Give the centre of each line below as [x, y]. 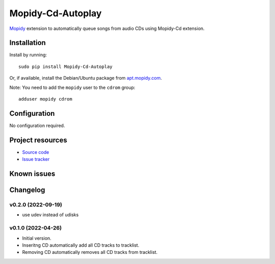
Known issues [32, 174]
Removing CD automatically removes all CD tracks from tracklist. [90, 252]
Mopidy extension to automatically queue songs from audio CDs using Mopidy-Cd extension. [107, 28]
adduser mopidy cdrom [45, 99]
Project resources [38, 140]
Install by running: [28, 55]
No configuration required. [37, 125]
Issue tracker [36, 159]
